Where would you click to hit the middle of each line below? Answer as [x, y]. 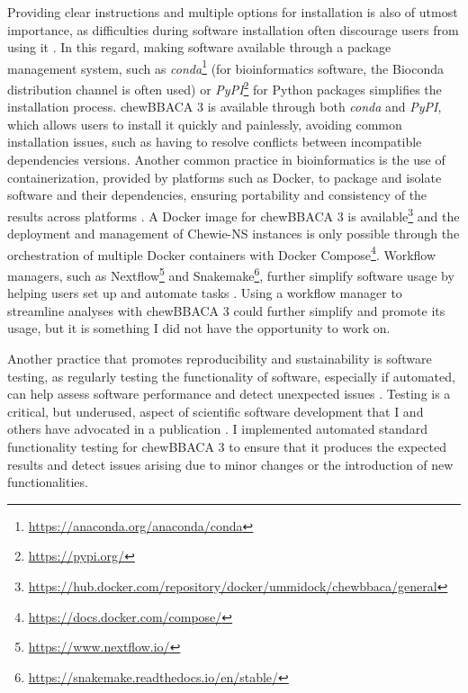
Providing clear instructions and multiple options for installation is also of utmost [233, 12]
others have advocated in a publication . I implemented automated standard [217, 429]
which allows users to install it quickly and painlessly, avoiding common [205, 124]
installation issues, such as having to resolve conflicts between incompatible [215, 142]
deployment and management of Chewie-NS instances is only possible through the [234, 234]
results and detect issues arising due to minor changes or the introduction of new [230, 464]
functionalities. [48, 482]
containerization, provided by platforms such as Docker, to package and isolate [225, 177]
